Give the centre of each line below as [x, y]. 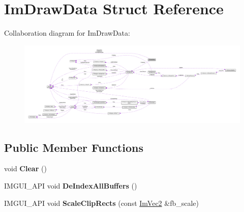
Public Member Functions [74, 147]
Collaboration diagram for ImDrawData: [67, 33]
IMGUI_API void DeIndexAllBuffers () [71, 186]
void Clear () [25, 168]
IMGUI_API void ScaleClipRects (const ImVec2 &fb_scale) [102, 203]
